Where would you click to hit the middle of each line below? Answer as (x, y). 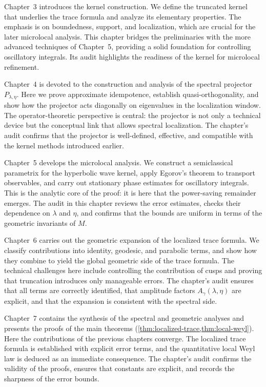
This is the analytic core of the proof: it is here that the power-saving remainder (130, 192)
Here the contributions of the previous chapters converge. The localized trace (125, 338)
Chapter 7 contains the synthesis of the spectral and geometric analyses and (124, 318)
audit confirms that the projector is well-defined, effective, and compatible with (129, 135)
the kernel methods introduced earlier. (64, 145)
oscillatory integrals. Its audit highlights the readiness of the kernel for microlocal (132, 56)
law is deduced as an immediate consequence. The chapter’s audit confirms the (128, 358)
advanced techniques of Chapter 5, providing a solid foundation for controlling (128, 46)
